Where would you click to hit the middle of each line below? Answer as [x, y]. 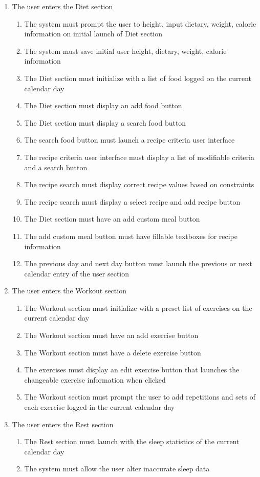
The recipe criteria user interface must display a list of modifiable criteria [139, 157]
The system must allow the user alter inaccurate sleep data [117, 469]
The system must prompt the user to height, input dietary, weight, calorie [140, 23]
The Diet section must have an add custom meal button [112, 219]
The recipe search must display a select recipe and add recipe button [132, 201]
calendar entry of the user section [77, 273]
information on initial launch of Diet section [93, 34]
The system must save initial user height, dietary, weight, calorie [125, 51]
